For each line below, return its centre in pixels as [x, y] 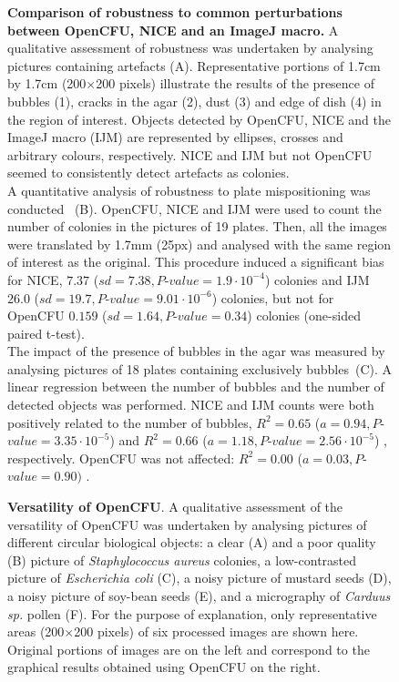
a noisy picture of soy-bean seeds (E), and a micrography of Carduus [199, 595]
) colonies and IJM [317, 279]
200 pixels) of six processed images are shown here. [216, 631]
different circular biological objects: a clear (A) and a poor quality [192, 542]
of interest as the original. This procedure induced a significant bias [196, 262]
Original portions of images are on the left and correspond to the [189, 649]
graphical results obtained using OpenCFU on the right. [164, 667]
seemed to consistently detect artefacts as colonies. [148, 173]
